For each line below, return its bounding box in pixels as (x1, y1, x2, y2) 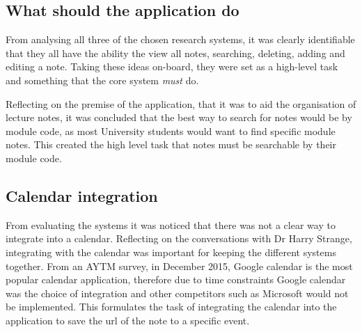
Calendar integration (6, 184, 158, 206)
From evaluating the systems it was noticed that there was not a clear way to (6, 217, 336, 232)
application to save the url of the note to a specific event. (6, 313, 250, 327)
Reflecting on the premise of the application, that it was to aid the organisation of (6, 96, 356, 111)
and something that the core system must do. (6, 72, 199, 87)
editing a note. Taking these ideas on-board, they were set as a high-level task (6, 59, 338, 74)
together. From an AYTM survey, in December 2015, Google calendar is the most (6, 258, 353, 273)
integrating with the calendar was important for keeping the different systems (6, 244, 336, 259)
